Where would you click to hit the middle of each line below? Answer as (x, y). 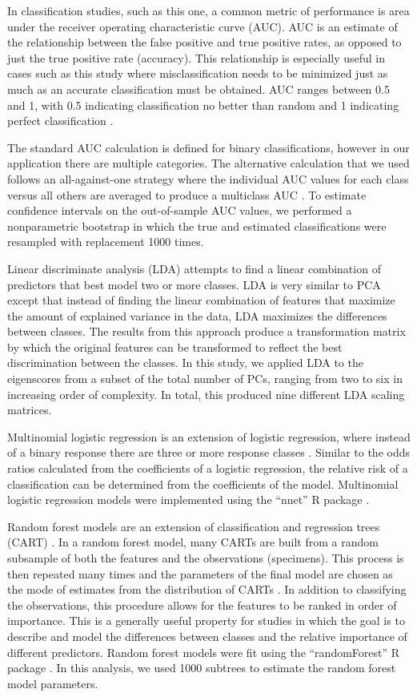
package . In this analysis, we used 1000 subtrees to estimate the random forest (202, 668)
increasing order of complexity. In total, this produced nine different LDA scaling (206, 394)
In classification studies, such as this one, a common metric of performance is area (208, 10)
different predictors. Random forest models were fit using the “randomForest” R (204, 652)
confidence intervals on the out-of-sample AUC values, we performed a (180, 210)
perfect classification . (60, 121)
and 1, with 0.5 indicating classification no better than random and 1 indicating (203, 105)
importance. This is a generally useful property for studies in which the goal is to (206, 620)
